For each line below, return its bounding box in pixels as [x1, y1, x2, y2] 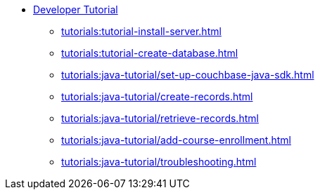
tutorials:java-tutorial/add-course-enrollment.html [61, 134, 291, 146]
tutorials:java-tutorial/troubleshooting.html [61, 156, 257, 168]
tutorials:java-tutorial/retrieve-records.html [61, 112, 259, 124]
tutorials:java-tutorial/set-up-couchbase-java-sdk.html [61, 69, 314, 81]
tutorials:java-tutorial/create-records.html [61, 90, 253, 102]
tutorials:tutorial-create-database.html [61, 47, 238, 59]
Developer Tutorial [33, 4, 118, 15]
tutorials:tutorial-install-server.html [61, 25, 222, 37]
